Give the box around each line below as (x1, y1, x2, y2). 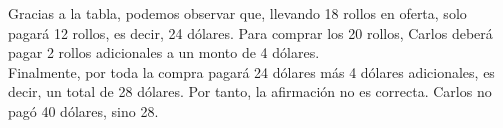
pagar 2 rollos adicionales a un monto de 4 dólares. (8, 42, 320, 63)
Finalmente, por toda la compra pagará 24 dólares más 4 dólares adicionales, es (8, 61, 495, 82)
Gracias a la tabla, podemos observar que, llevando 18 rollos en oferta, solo (8, 3, 467, 23)
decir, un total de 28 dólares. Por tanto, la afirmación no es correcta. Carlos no (8, 81, 492, 102)
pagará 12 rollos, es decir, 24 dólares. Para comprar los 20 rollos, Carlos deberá (8, 22, 493, 43)
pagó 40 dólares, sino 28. (8, 100, 159, 121)
